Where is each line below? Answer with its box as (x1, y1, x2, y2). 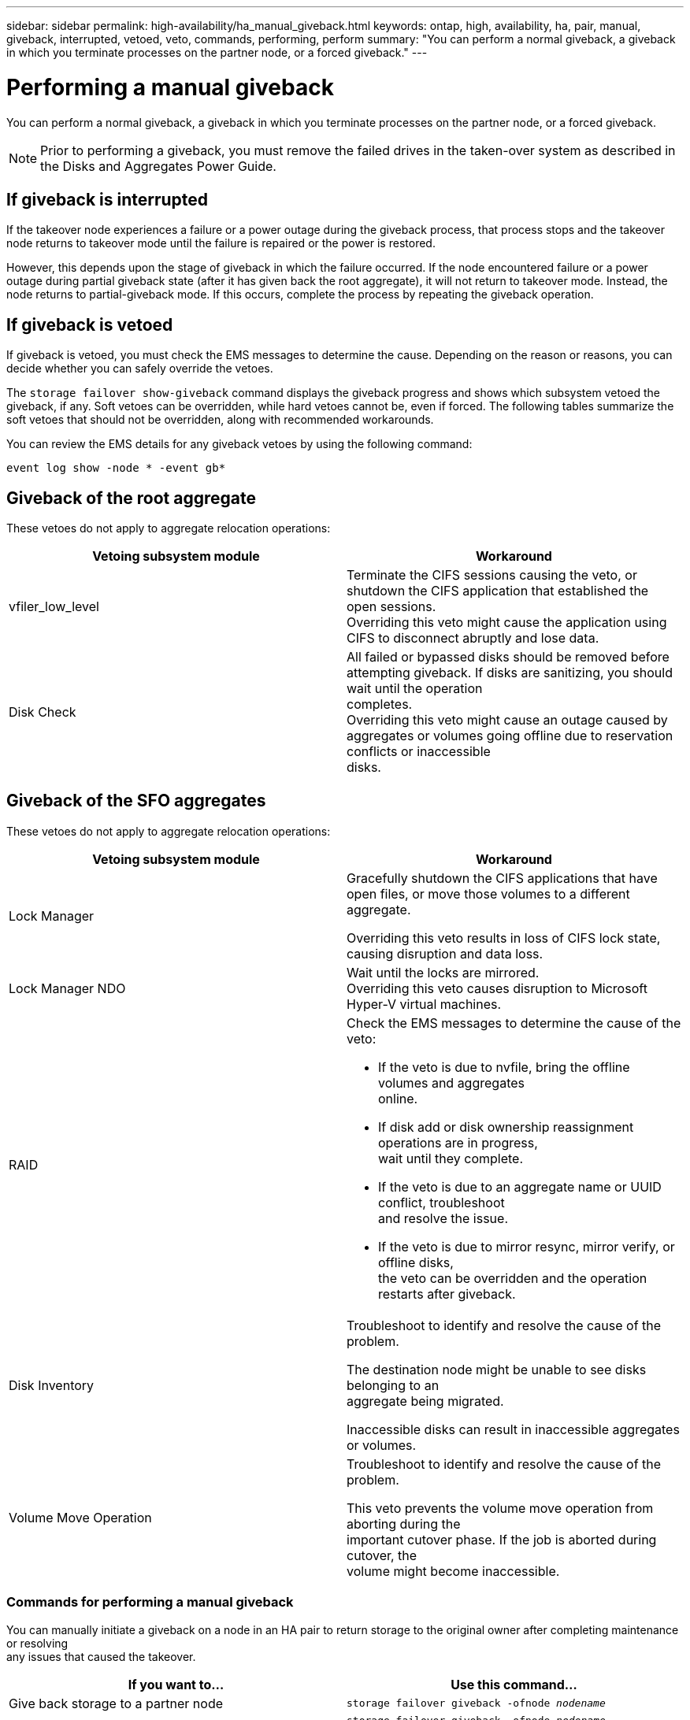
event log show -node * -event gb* (6, 462, 226, 475)
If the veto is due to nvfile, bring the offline (378, 1058, 630, 1075)
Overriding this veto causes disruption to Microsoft (347, 980, 647, 996)
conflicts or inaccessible (347, 743, 491, 760)
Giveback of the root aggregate (6, 487, 257, 508)
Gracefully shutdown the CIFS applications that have (347, 869, 658, 886)
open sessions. (347, 599, 436, 615)
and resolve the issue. (378, 1210, 509, 1226)
